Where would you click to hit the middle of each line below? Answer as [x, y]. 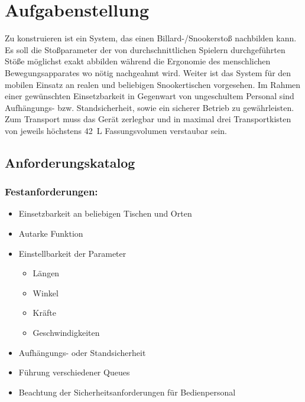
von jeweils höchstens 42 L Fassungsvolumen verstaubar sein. [116, 130]
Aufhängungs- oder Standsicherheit [82, 352]
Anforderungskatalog [70, 162]
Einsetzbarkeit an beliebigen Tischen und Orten [105, 213]
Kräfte [44, 313]
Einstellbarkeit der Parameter [72, 253]
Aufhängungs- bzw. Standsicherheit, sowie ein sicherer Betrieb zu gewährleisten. [150, 107]
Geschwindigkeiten [66, 333]
